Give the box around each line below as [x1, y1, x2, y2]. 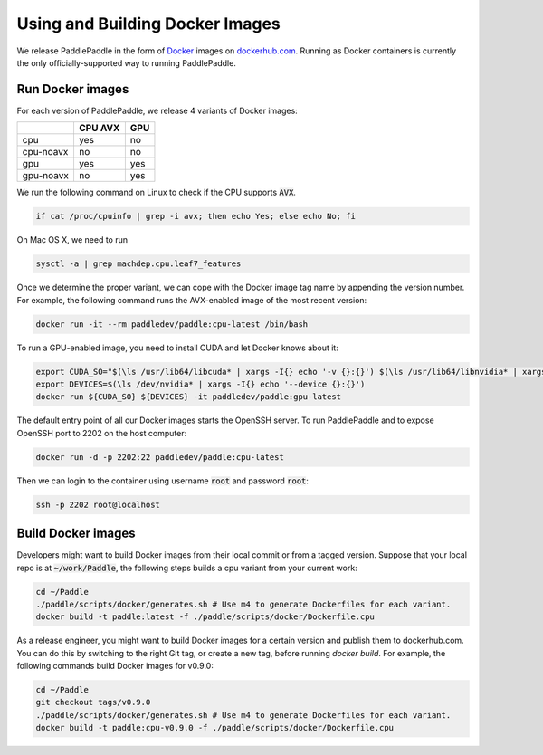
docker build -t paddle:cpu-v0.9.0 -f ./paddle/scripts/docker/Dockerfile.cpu [35, 722, 394, 733]
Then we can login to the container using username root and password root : [16, 475, 310, 486]
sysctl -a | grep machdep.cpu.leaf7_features [35, 259, 242, 269]
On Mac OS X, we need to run [16, 234, 129, 245]
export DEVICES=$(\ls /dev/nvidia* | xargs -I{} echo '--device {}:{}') [35, 378, 366, 389]
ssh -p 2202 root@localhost [35, 499, 160, 510]
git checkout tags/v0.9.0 [35, 697, 151, 708]
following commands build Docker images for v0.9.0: [16, 661, 214, 672]
